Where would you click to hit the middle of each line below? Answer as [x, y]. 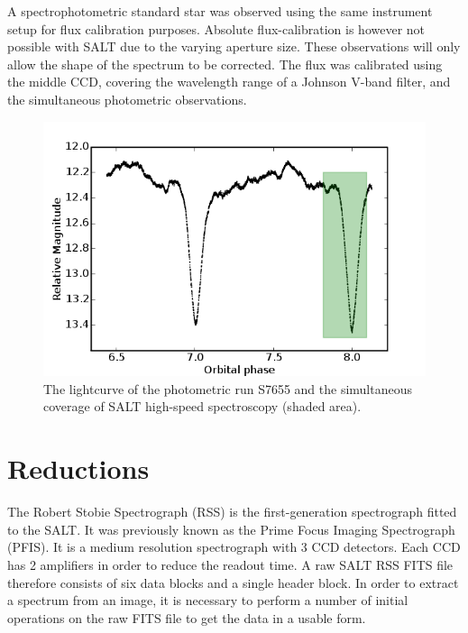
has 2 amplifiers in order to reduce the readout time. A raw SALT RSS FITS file [230, 564]
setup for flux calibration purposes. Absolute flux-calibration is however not [216, 28]
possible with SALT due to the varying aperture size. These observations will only [234, 46]
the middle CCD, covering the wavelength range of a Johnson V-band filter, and [229, 82]
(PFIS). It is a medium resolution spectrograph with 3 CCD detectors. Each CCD [234, 547]
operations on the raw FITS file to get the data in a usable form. [187, 617]
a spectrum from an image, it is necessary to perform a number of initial [208, 600]
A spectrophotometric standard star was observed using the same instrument [220, 11]
